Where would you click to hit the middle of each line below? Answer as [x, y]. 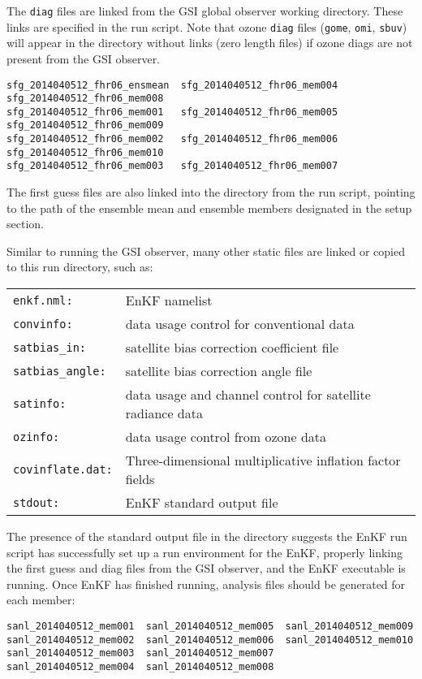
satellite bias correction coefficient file [232, 348]
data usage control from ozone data [226, 437]
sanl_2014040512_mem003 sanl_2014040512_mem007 [140, 653]
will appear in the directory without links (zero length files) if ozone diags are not [210, 43]
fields [140, 479]
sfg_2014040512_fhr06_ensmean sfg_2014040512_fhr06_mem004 [172, 85]
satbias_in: [50, 347]
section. [25, 224]
